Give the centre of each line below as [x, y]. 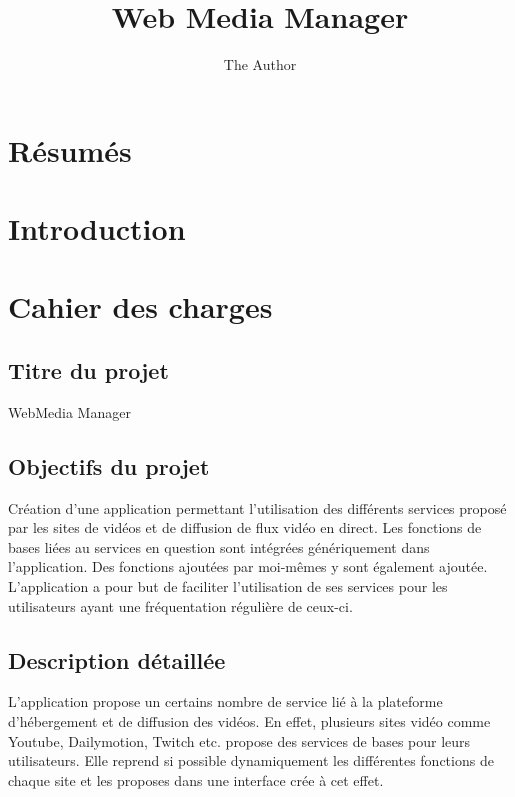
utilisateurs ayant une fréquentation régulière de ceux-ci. [180, 605]
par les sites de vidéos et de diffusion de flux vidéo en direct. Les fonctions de [245, 527]
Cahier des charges [140, 306]
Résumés [70, 149]
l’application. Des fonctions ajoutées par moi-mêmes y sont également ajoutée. [248, 566]
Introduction [97, 228]
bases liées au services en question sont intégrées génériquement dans [219, 546]
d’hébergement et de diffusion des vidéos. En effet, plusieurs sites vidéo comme [249, 721]
